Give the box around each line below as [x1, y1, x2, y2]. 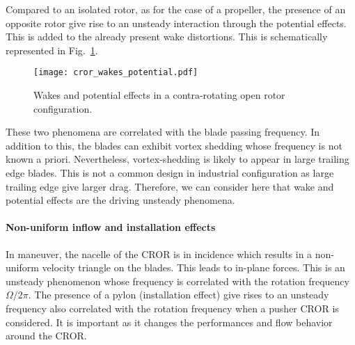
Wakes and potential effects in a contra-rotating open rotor [33, 88, 285, 102]
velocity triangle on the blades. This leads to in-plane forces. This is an [42, 260, 345, 275]
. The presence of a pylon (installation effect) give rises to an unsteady [28, 287, 329, 302]
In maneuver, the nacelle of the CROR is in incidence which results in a [6, 246, 313, 261]
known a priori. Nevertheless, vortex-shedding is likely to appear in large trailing [6, 152, 349, 166]
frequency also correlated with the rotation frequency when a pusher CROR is [6, 300, 339, 315]
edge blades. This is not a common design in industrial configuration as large [6, 166, 334, 179]
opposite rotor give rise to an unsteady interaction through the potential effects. [6, 15, 347, 30]
